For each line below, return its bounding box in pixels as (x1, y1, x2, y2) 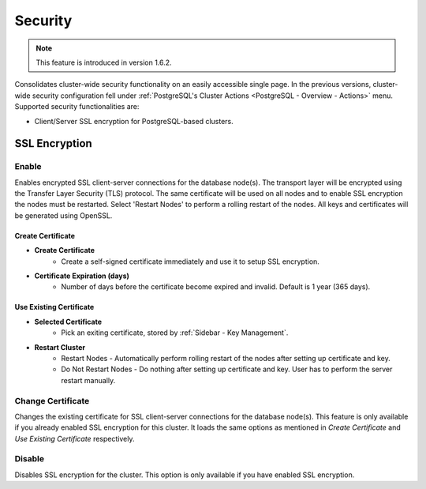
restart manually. (61, 375, 116, 385)
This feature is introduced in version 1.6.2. (35, 58, 173, 67)
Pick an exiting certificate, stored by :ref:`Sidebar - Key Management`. (61, 328, 289, 337)
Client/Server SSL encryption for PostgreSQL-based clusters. (34, 116, 234, 126)
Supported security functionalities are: (14, 102, 140, 111)
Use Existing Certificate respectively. (14, 434, 135, 443)
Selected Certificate (34, 317, 103, 326)
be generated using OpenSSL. (14, 210, 113, 220)
